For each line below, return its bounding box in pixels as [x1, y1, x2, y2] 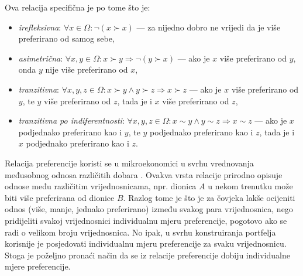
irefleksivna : [18, 21, 61, 33]
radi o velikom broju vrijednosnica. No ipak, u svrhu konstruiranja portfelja [5, 226, 276, 238]
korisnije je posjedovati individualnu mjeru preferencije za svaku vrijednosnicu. [5, 237, 287, 250]
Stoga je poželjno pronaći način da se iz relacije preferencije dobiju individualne [5, 248, 290, 261]
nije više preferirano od [45, 63, 128, 76]
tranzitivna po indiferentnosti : [18, 114, 125, 127]
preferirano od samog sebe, [18, 32, 115, 45]
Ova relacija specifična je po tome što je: [5, 1, 150, 13]
